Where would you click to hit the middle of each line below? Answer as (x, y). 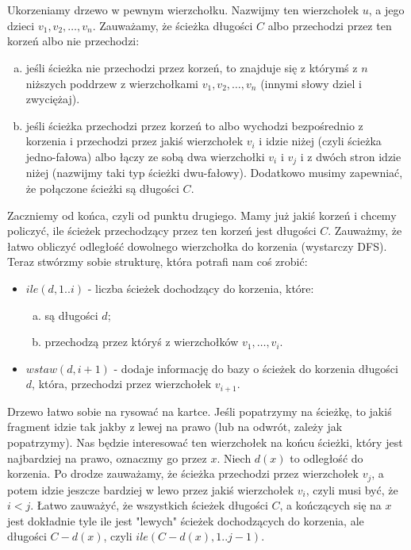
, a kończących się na (330, 505)
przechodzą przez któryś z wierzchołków (142, 342)
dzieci (21, 25)
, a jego (386, 10)
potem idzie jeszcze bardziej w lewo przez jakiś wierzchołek (151, 489)
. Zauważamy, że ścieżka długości (173, 25)
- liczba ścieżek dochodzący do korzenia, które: (201, 288)
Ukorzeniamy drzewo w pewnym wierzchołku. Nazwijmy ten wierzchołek (183, 10)
